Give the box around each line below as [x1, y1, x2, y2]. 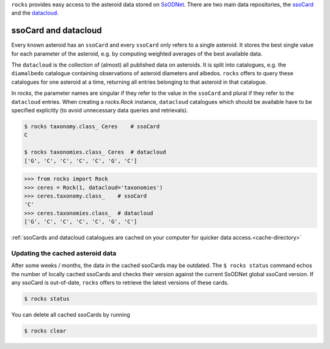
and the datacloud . [11, 9, 59, 17]
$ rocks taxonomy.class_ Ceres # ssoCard [24, 123, 160, 130]
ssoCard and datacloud [11, 25, 102, 36]
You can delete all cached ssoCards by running [11, 310, 131, 318]
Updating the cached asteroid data [11, 249, 117, 257]
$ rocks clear [24, 327, 67, 334]
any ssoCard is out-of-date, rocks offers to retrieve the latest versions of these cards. [11, 279, 229, 287]
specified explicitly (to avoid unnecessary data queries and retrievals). [11, 107, 189, 114]
